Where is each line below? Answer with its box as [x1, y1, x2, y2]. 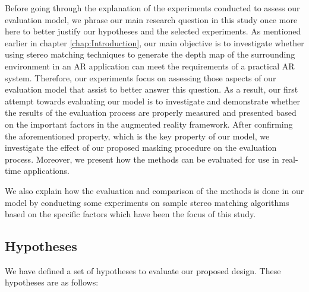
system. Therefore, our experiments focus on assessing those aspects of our [5, 71, 276, 84]
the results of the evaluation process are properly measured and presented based [5, 106, 297, 119]
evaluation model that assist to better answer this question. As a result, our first [5, 83, 298, 96]
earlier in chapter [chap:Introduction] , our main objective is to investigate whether [5, 36, 304, 49]
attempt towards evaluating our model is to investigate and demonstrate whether [5, 94, 301, 107]
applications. [23, 164, 70, 177]
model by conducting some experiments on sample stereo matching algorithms [5, 196, 289, 208]
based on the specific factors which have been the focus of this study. [5, 208, 256, 220]
